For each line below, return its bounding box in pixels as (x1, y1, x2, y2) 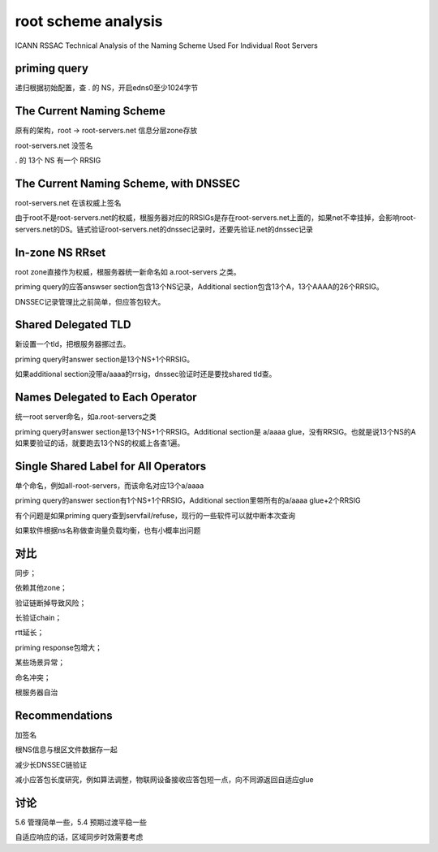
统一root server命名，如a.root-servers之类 (15, 412, 157, 422)
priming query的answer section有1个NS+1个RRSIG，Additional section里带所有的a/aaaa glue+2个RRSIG (15, 495, 361, 505)
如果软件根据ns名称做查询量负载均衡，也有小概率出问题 (15, 525, 201, 535)
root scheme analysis (15, 12, 163, 30)
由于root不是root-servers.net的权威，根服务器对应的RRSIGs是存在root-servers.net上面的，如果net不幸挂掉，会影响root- (15, 213, 417, 223)
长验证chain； (15, 613, 62, 623)
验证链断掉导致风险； (15, 598, 87, 608)
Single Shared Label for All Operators (15, 459, 207, 473)
